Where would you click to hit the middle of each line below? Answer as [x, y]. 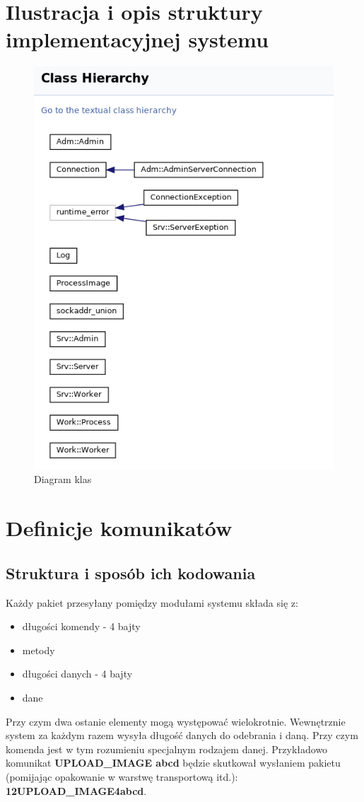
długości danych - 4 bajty [77, 674]
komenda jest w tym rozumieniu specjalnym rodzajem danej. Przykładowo [167, 749]
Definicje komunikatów [119, 528]
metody [39, 650]
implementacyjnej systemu [137, 39]
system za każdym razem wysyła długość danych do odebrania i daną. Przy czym [182, 735]
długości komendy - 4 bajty [81, 626]
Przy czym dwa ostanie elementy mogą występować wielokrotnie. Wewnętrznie [176, 721]
